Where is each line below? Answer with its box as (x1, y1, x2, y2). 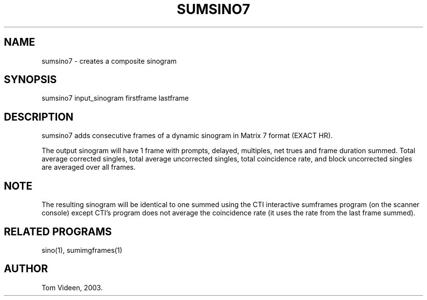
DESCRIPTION (4, 110, 74, 123)
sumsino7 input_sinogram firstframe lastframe (41, 94, 189, 103)
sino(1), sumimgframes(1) (41, 246, 122, 254)
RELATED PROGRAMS (4, 225, 112, 238)
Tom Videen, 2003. (41, 283, 103, 292)
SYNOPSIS (4, 73, 57, 86)
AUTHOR (4, 263, 48, 275)
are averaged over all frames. (41, 163, 136, 172)
